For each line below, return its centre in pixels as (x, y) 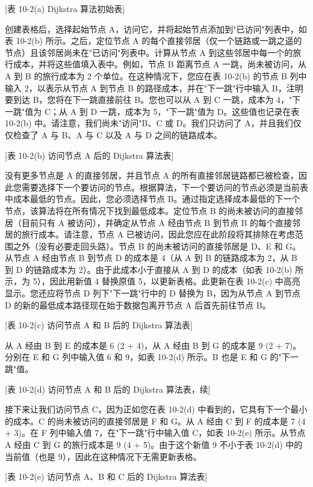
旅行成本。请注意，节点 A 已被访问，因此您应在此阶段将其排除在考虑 (158, 234)
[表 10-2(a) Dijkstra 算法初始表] (65, 8)
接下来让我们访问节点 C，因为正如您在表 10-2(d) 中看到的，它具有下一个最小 (156, 409)
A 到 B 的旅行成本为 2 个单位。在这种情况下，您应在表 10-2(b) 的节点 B (146, 75)
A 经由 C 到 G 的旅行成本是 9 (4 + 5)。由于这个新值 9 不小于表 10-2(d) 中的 (154, 444)
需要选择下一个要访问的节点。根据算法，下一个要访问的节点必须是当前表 (165, 187)
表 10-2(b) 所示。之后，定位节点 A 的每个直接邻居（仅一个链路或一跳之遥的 (153, 41)
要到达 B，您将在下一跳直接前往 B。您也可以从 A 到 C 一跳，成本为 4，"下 (153, 100)
